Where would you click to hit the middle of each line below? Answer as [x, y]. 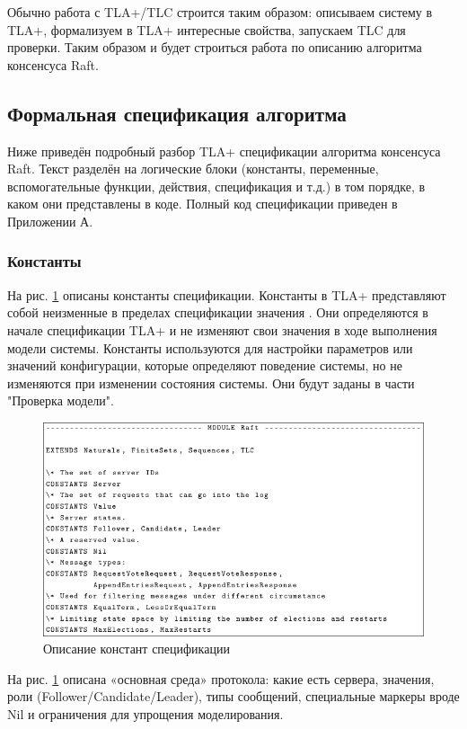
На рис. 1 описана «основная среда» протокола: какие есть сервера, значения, [221, 678]
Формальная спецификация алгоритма [177, 113]
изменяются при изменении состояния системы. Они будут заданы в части [211, 382]
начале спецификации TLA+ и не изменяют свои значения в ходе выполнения [222, 329]
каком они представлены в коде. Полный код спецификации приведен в [203, 204]
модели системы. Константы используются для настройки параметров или [210, 347]
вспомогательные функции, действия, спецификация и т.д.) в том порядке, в [216, 186]
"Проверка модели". [61, 400]
